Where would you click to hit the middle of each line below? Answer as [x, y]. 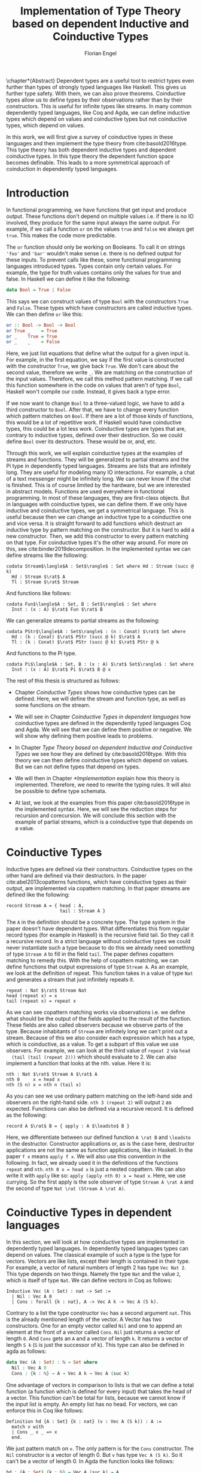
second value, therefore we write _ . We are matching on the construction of [99, 372]
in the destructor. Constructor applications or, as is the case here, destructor [100, 1144]
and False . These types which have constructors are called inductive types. [100, 308]
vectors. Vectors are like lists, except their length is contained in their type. [98, 1261]
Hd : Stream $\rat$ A [39, 577]
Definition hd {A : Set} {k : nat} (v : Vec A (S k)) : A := [84, 1421]
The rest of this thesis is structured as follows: [63, 681]
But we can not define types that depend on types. [77, 767]
